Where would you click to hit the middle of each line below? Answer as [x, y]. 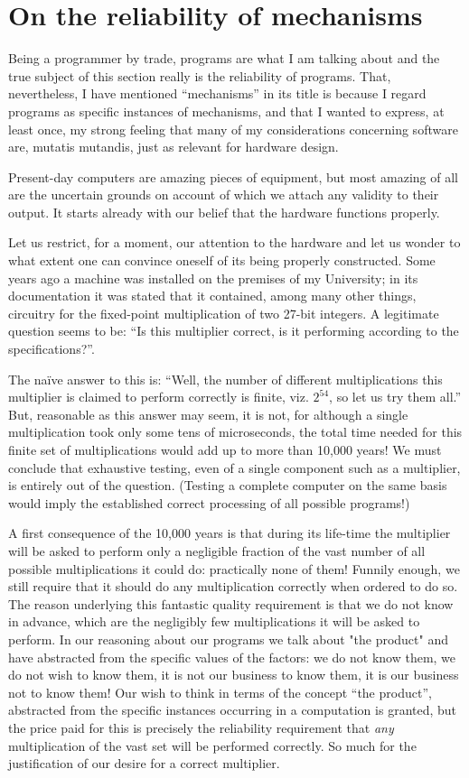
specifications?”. [52, 349]
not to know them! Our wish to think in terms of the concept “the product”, [220, 692]
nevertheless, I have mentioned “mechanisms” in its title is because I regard [217, 93]
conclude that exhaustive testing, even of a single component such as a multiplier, [234, 467]
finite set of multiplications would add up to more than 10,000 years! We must [225, 449]
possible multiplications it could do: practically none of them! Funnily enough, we [234, 568]
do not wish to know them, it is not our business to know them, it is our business [234, 675]
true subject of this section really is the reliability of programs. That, [200, 75]
